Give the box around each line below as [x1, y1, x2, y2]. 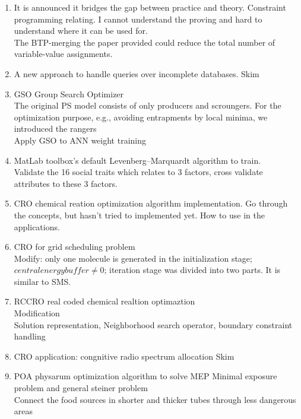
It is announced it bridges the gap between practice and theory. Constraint [14, 1, 286, 13]
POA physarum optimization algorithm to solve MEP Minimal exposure [14, 370, 277, 382]
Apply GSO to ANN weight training [14, 134, 147, 146]
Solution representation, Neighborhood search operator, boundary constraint [14, 318, 293, 331]
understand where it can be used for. [14, 24, 148, 37]
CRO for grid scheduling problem [14, 240, 135, 253]
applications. [14, 220, 60, 233]
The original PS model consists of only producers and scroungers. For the [14, 99, 281, 112]
